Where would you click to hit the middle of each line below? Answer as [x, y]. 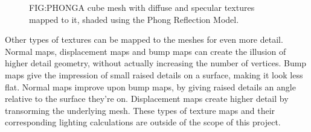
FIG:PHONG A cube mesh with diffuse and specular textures [142, 7]
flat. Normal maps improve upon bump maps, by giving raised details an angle [150, 86]
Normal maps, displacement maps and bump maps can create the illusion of [146, 51]
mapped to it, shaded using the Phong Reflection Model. [134, 19]
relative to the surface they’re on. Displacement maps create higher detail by [147, 99]
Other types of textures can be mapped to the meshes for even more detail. [144, 39]
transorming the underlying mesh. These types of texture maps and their [140, 110]
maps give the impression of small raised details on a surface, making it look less [154, 74]
